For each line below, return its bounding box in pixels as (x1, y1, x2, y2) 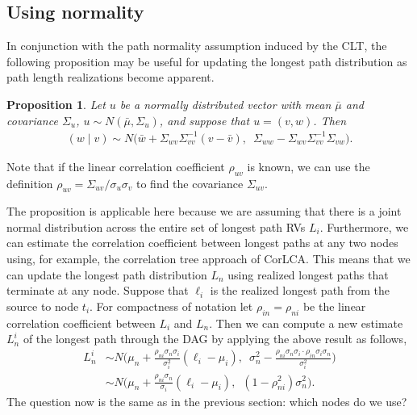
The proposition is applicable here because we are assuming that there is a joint (6, 203, 402, 220)
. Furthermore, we (319, 218, 409, 235)
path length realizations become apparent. (6, 69, 215, 86)
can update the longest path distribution (6, 266, 207, 283)
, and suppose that (159, 111, 250, 128)
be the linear (302, 297, 366, 314)
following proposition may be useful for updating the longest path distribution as (6, 52, 407, 69)
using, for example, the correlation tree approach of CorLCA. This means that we (6, 250, 411, 267)
